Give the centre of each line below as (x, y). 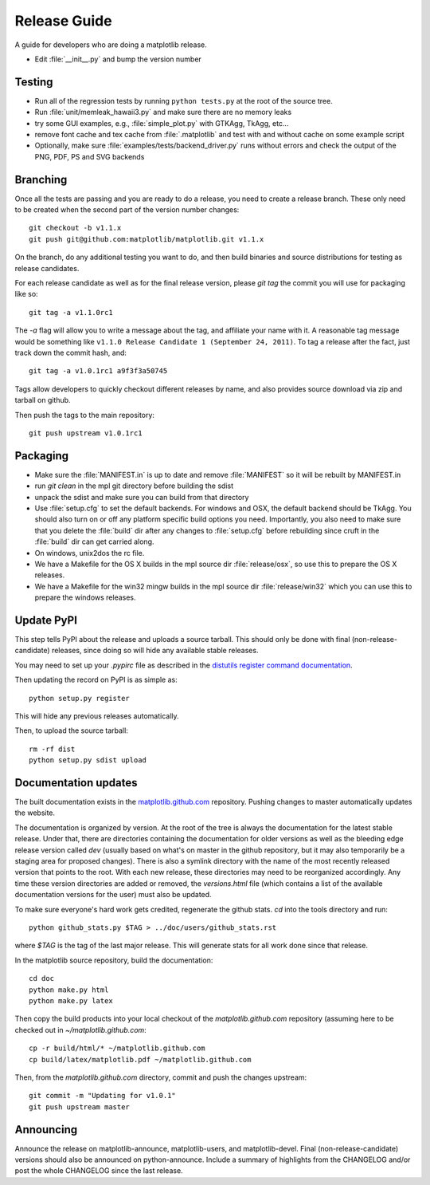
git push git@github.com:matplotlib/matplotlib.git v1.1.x (147, 239)
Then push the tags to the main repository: (85, 415)
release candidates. (47, 268)
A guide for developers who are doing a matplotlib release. (111, 45)
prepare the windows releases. (85, 597)
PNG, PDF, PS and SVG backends (90, 156)
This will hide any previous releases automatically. (97, 716)
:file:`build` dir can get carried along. (94, 541)
